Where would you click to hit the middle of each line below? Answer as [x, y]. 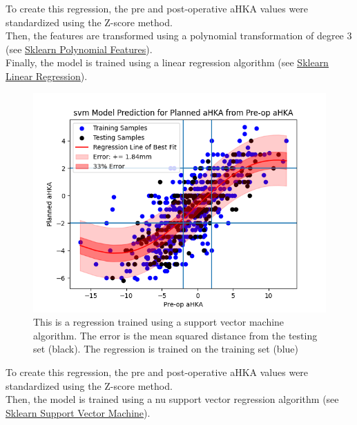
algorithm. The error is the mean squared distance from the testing [175, 335]
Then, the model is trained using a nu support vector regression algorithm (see [172, 399]
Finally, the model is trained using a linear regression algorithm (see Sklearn [167, 62]
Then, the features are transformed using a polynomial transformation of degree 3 [179, 36]
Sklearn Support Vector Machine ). [78, 412]
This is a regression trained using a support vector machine [159, 322]
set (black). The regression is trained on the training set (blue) [166, 349]
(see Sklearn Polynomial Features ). [79, 49]
